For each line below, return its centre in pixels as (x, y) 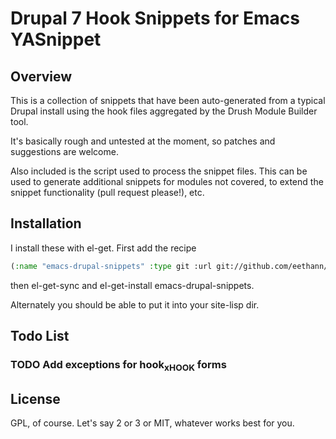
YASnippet (56, 39)
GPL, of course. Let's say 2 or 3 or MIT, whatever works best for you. (152, 423)
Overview (41, 76)
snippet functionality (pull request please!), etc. (107, 192)
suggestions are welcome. (64, 151)
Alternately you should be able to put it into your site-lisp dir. (135, 304)
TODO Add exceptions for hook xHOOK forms (118, 366)
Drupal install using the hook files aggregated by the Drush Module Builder (164, 111)
